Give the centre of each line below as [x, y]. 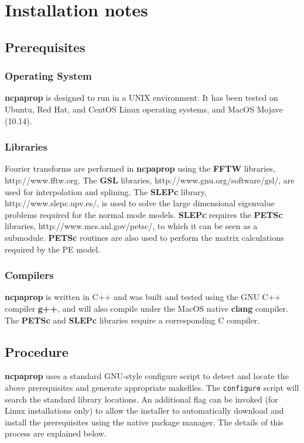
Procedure [37, 351]
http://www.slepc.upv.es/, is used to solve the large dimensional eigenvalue [140, 203]
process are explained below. [56, 433]
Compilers [29, 275]
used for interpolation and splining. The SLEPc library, [106, 191]
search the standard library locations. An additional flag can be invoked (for [141, 399]
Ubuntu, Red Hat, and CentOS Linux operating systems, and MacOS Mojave [144, 109]
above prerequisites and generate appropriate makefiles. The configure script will [152, 387]
